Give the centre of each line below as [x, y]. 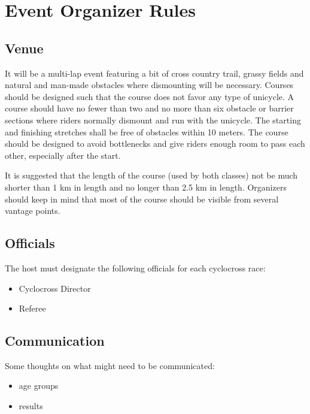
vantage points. [33, 211]
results [31, 406]
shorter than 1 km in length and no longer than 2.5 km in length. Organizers [146, 187]
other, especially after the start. [63, 155]
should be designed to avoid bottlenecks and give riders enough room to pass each [155, 143]
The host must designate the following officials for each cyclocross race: [135, 268]
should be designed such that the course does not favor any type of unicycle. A [150, 96]
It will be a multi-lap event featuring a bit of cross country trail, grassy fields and [154, 73]
